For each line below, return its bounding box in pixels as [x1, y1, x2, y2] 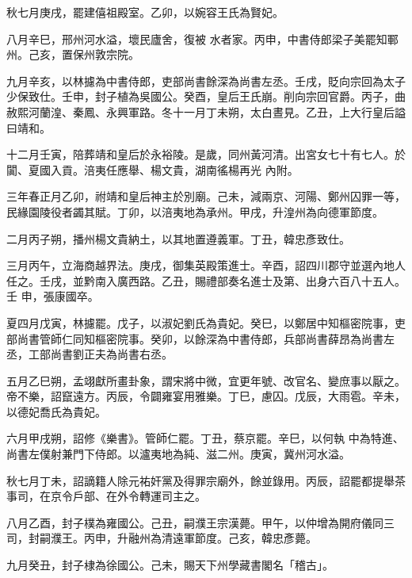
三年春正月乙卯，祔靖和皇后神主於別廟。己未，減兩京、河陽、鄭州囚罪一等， [6, 188, 406, 205]
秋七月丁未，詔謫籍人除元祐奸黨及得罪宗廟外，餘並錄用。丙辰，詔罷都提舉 [6, 472, 395, 488]
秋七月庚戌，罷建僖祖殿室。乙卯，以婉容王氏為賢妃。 [6, 4, 284, 20]
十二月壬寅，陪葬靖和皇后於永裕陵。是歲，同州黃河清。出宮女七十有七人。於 [6, 146, 406, 163]
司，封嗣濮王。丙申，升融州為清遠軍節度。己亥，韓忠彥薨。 [6, 530, 317, 546]
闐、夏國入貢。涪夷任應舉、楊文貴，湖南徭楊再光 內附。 [6, 161, 299, 178]
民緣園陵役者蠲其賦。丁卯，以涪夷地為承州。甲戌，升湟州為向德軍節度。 [6, 203, 383, 220]
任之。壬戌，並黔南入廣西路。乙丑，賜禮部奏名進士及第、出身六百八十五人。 [6, 272, 406, 289]
